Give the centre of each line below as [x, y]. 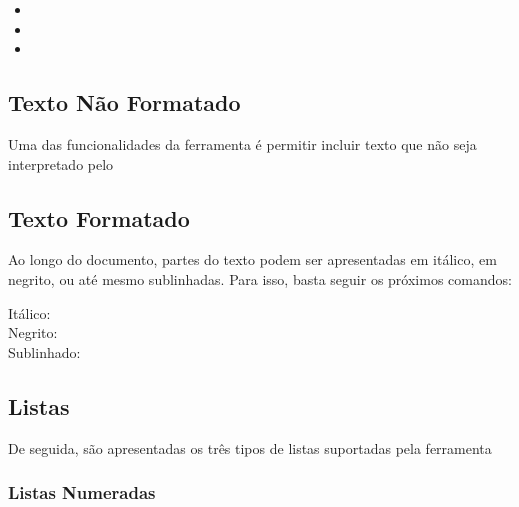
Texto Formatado [99, 217]
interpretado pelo [61, 163]
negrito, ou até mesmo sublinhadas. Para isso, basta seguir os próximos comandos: [260, 278]
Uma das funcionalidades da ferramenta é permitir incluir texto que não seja [242, 143]
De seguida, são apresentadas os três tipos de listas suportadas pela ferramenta [250, 447]
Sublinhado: [44, 351]
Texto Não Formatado [124, 102]
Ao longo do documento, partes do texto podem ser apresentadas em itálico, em [252, 259]
